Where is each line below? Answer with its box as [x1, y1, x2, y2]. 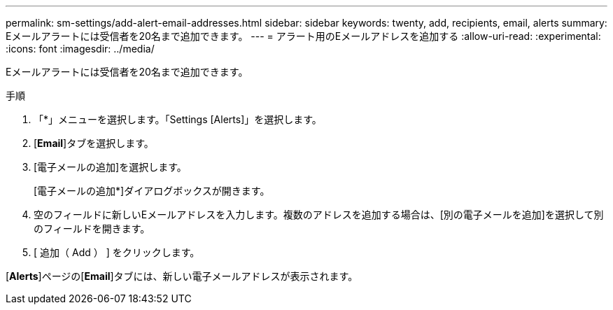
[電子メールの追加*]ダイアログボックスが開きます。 [34, 185, 270, 197]
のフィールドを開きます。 [34, 223, 150, 234]
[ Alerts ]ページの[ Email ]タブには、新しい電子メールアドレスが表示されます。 [6, 270, 358, 282]
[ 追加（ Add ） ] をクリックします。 [34, 246, 200, 258]
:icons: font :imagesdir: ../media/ [6, 43, 155, 55]
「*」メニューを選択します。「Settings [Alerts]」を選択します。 [34, 113, 322, 125]
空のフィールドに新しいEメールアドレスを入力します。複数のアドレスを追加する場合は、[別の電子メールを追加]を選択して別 [34, 209, 604, 220]
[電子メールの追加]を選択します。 [34, 161, 187, 173]
